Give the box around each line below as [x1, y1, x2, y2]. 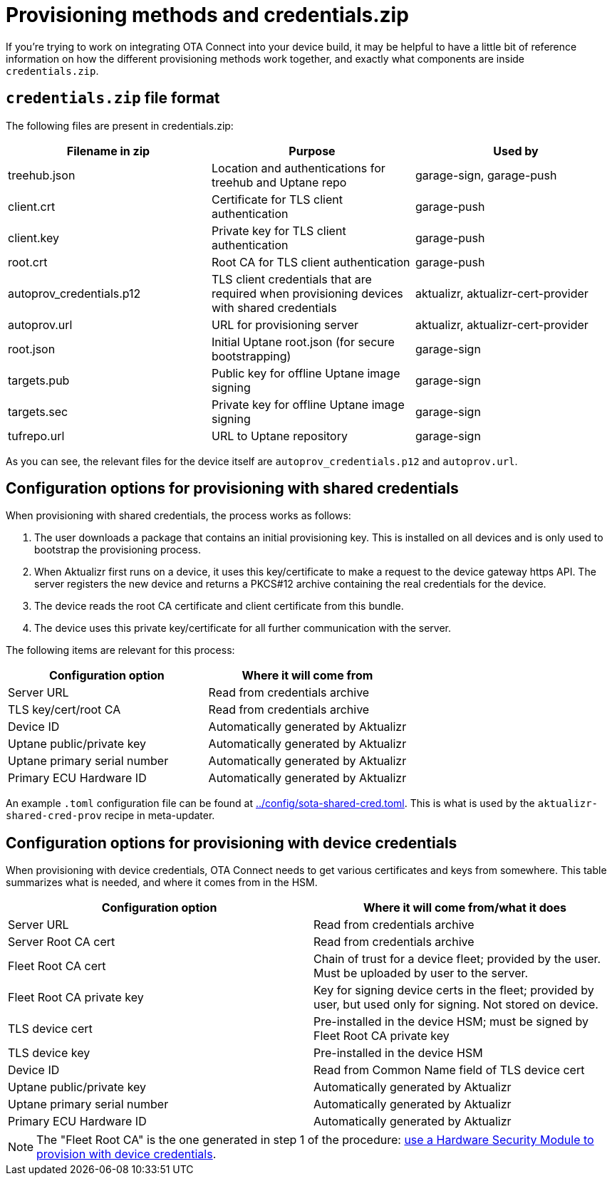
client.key [8, 230, 59, 245]
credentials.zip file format [6, 89, 220, 108]
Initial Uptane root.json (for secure [211, 334, 395, 349]
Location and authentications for [211, 160, 385, 175]
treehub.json [8, 167, 76, 182]
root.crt [8, 254, 48, 269]
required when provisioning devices [211, 286, 403, 301]
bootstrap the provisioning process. [34, 543, 201, 556]
